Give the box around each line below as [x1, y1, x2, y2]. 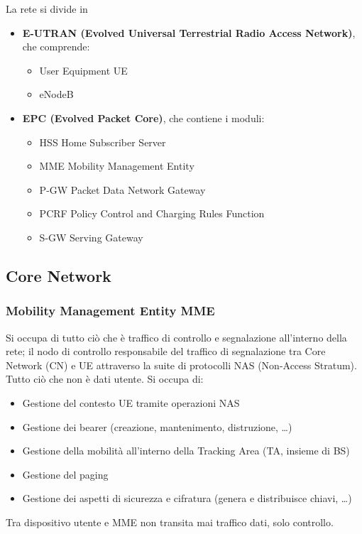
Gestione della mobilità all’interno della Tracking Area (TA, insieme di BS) [22, 443, 350, 458]
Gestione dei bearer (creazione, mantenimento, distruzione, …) [22, 419, 292, 434]
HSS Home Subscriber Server [39, 134, 166, 149]
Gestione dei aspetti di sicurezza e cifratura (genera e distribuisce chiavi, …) [22, 491, 352, 506]
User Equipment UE [39, 62, 128, 77]
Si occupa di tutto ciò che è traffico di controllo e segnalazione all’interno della [6, 329, 347, 344]
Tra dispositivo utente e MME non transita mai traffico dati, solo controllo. [6, 514, 334, 529]
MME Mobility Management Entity [39, 158, 194, 173]
